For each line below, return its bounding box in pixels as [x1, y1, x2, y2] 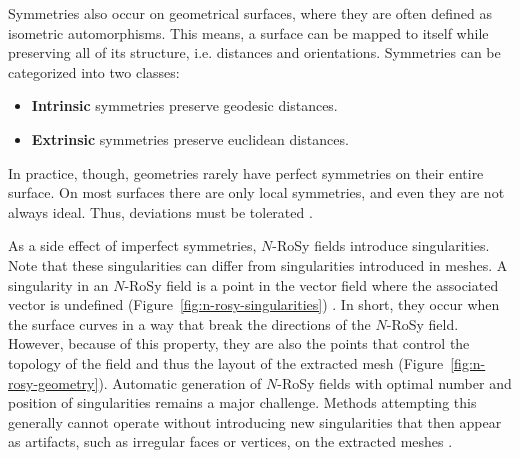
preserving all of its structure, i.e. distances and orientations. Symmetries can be [8, 42, 501, 63]
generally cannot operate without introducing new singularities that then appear [8, 411, 502, 432]
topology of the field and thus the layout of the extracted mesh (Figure [8, 352, 444, 373]
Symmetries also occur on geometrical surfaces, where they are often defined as [8, 3, 492, 23]
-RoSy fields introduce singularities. [272, 235, 490, 256]
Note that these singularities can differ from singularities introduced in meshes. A [8, 254, 508, 275]
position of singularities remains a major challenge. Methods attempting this [8, 392, 477, 413]
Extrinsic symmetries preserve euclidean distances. [31, 128, 349, 149]
